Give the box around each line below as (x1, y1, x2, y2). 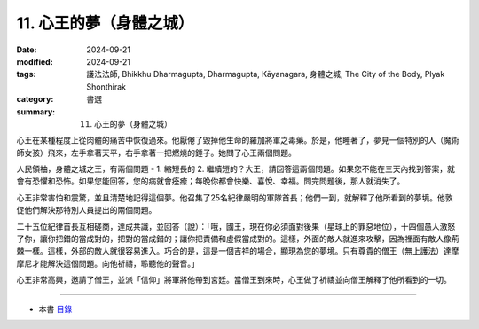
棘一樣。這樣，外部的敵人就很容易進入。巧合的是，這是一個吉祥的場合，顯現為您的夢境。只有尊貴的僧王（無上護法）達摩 (16, 246, 459, 256)
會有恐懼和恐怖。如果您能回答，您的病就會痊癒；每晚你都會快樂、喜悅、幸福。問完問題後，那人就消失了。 (16, 176, 405, 186)
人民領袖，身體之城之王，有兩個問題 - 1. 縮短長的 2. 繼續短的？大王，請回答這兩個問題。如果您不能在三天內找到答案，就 (16, 164, 456, 175)
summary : (16, 106, 56, 117)
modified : (16, 56, 53, 67)
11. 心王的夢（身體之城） (16, 13, 194, 33)
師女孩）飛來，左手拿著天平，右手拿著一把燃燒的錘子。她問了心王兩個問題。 (16, 147, 296, 158)
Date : (16, 44, 37, 55)
